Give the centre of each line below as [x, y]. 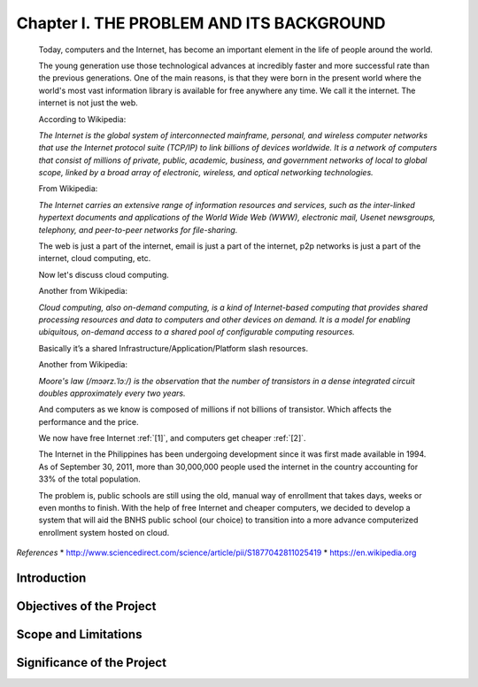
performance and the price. [89, 421]
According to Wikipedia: [82, 119]
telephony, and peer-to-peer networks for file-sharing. [138, 229]
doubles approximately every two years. [112, 393]
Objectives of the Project [86, 606]
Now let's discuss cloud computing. [104, 274]
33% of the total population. [89, 479]
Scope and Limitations [79, 634]
